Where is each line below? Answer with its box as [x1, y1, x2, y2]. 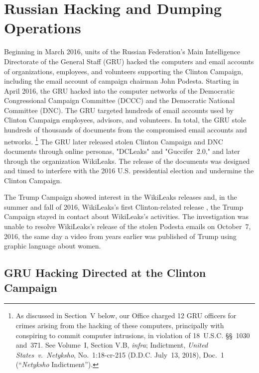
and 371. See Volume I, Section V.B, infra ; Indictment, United [15, 340, 208, 350]
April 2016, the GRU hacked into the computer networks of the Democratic [4, 85, 235, 96]
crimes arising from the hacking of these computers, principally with [15, 320, 224, 331]
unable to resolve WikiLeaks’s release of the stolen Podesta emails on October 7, [4, 221, 251, 232]
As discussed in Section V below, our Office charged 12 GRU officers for [15, 310, 237, 321]
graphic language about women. [4, 241, 101, 251]
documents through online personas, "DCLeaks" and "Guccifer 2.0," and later [4, 145, 240, 156]
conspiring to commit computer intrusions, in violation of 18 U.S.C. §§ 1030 [15, 330, 250, 340]
